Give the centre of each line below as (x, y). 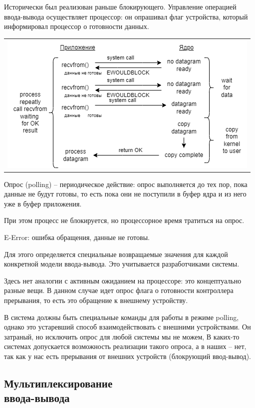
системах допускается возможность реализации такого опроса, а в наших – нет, (125, 346)
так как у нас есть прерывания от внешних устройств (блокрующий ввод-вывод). (128, 356)
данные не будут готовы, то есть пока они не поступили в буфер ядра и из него (125, 194)
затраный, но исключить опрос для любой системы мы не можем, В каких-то (122, 336)
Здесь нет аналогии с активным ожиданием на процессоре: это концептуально (123, 280)
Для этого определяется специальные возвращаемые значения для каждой (116, 254)
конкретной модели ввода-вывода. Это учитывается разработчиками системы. (122, 264)
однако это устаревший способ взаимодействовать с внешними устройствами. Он (127, 327)
